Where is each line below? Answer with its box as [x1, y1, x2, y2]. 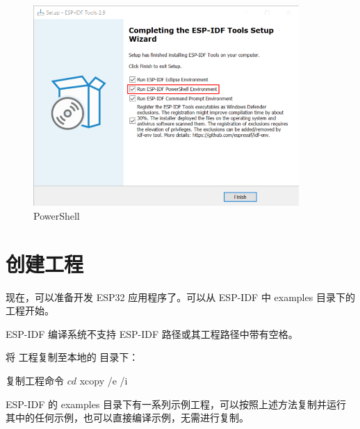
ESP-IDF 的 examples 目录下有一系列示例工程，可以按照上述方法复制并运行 [6, 396, 347, 411]
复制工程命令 [6, 373, 64, 388]
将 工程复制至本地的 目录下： [6, 350, 139, 364]
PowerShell [33, 208, 80, 222]
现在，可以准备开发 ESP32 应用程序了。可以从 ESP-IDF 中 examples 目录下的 [6, 289, 355, 304]
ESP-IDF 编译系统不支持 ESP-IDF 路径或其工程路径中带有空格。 [6, 326, 298, 341]
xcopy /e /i [79, 373, 128, 388]
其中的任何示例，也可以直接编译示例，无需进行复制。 [6, 410, 249, 425]
